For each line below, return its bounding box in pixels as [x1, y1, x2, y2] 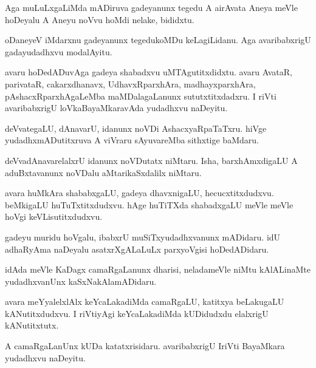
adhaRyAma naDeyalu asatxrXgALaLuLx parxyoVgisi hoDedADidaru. [5, 242, 269, 255]
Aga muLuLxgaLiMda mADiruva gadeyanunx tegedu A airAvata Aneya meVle [5, 1, 298, 13]
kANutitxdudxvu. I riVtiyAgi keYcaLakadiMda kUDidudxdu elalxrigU [5, 307, 269, 319]
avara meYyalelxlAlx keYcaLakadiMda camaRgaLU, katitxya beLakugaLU [5, 295, 284, 308]
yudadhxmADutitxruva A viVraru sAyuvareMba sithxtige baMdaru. [5, 134, 259, 146]
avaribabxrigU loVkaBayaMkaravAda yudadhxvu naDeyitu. [5, 101, 228, 114]
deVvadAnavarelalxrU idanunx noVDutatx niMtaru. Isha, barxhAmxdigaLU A [5, 154, 298, 166]
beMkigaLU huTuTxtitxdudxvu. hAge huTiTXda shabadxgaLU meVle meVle [5, 198, 294, 211]
